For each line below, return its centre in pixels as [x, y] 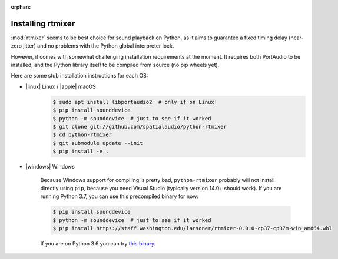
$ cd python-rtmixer [82, 135]
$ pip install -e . [81, 152]
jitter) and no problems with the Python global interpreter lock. [99, 46]
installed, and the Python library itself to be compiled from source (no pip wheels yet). [115, 65]
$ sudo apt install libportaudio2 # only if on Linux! [135, 102]
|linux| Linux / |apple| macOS [61, 86]
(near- [296, 38]
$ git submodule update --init [98, 143]
